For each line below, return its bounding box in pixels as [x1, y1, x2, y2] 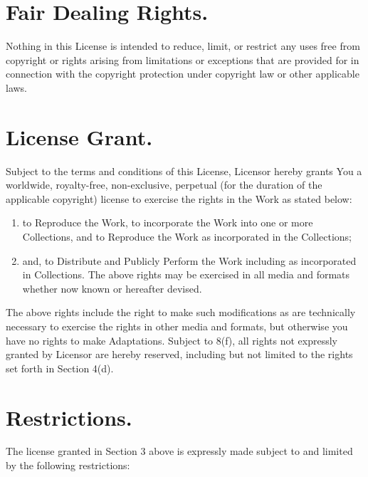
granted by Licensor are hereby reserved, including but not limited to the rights [6, 347, 353, 362]
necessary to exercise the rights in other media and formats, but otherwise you [6, 318, 348, 333]
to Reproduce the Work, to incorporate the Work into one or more [22, 215, 313, 230]
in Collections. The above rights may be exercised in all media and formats [22, 267, 350, 282]
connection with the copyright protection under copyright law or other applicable [6, 66, 359, 81]
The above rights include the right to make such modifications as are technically [6, 305, 356, 320]
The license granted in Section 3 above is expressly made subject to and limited [6, 444, 353, 458]
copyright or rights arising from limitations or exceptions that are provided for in [6, 52, 359, 67]
